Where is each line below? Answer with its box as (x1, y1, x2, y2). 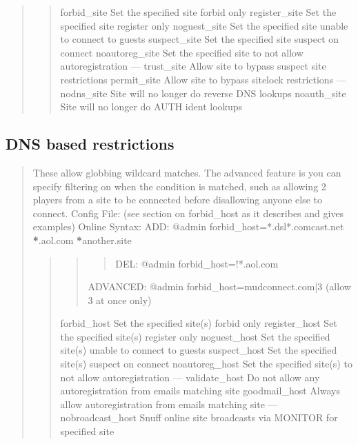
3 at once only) (88, 292, 152, 307)
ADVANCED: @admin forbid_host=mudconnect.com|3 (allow (88, 279, 351, 294)
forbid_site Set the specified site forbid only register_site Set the (60, 5, 337, 19)
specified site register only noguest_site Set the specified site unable (60, 18, 348, 32)
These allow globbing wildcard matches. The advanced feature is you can (32, 165, 341, 179)
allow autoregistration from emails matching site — (60, 396, 278, 411)
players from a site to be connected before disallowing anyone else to (32, 192, 323, 207)
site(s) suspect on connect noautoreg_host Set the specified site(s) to (60, 356, 352, 371)
